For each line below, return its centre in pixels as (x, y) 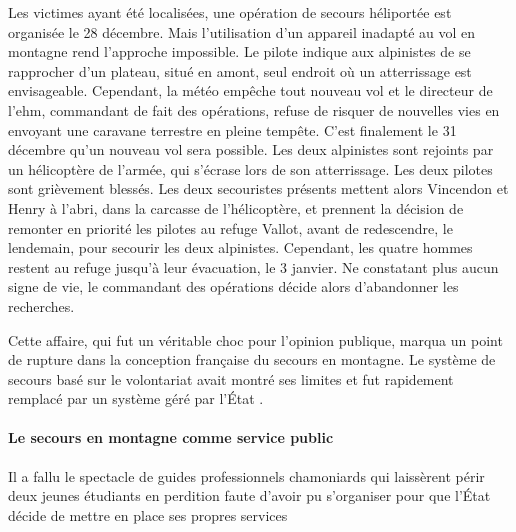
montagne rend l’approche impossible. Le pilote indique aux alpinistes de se (239, 51)
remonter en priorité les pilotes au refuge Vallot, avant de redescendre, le (230, 227)
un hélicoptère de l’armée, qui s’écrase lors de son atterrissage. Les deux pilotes (250, 168)
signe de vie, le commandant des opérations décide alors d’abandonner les (233, 286)
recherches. (41, 305)
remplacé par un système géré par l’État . (136, 398)
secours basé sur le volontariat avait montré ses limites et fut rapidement (231, 378)
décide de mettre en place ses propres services (148, 514)
